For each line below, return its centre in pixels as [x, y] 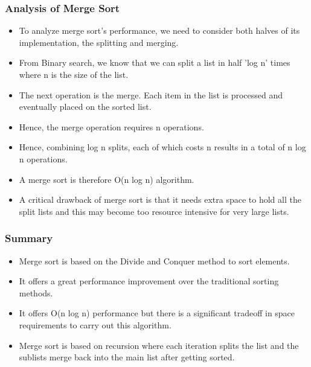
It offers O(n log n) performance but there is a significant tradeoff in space [157, 313]
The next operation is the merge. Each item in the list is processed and [151, 94]
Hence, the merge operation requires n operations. [111, 126]
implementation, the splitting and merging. [99, 42]
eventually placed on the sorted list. [85, 107]
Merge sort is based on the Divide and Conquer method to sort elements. [154, 260]
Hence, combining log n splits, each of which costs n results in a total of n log [162, 147]
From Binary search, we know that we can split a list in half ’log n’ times [155, 62]
